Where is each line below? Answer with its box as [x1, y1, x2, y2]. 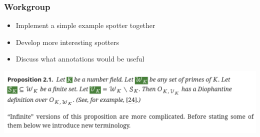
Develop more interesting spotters [15, 36, 119, 47]
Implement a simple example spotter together [15, 20, 155, 30]
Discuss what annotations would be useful [15, 53, 144, 64]
